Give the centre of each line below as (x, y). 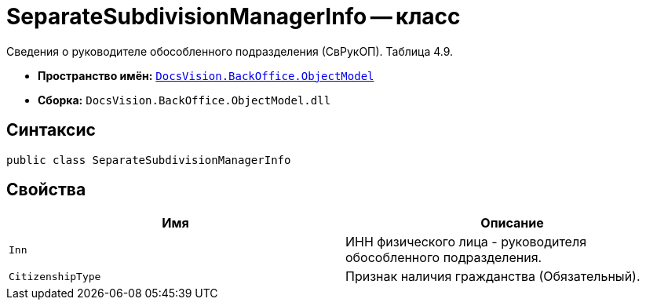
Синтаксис (51, 130)
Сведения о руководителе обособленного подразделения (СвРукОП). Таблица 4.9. (230, 51)
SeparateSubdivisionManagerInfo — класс (234, 16)
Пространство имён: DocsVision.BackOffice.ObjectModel (206, 75)
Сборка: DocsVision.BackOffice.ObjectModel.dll (184, 100)
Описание (512, 223)
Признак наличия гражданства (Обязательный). (493, 277)
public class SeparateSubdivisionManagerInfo (149, 160)
